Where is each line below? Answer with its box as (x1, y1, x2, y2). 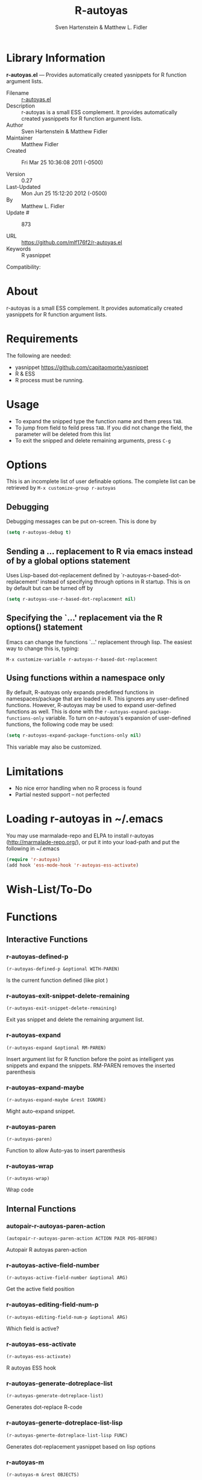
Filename (6, 89, 29, 97)
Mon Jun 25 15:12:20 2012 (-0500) (21, 190, 107, 197)
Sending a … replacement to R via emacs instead (6, 546, 193, 556)
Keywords (6, 245, 31, 252)
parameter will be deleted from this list (14, 430, 111, 438)
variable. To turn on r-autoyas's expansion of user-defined (45, 714, 191, 722)
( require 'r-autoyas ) (6, 857, 61, 863)
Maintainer (6, 134, 33, 141)
